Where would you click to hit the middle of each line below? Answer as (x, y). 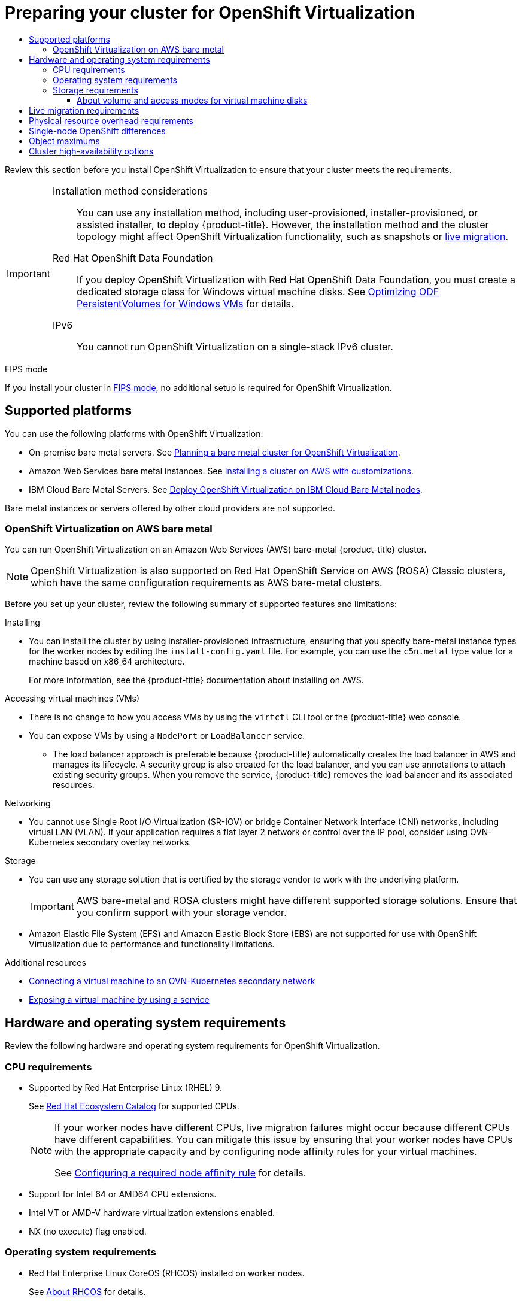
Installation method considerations (130, 191)
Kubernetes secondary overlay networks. (110, 842)
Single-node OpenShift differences (97, 131)
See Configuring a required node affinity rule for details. (180, 1173)
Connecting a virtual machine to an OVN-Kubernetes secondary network (172, 981)
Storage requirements (95, 90)
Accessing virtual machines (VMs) (72, 699)
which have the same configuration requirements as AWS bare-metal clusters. (207, 583)
